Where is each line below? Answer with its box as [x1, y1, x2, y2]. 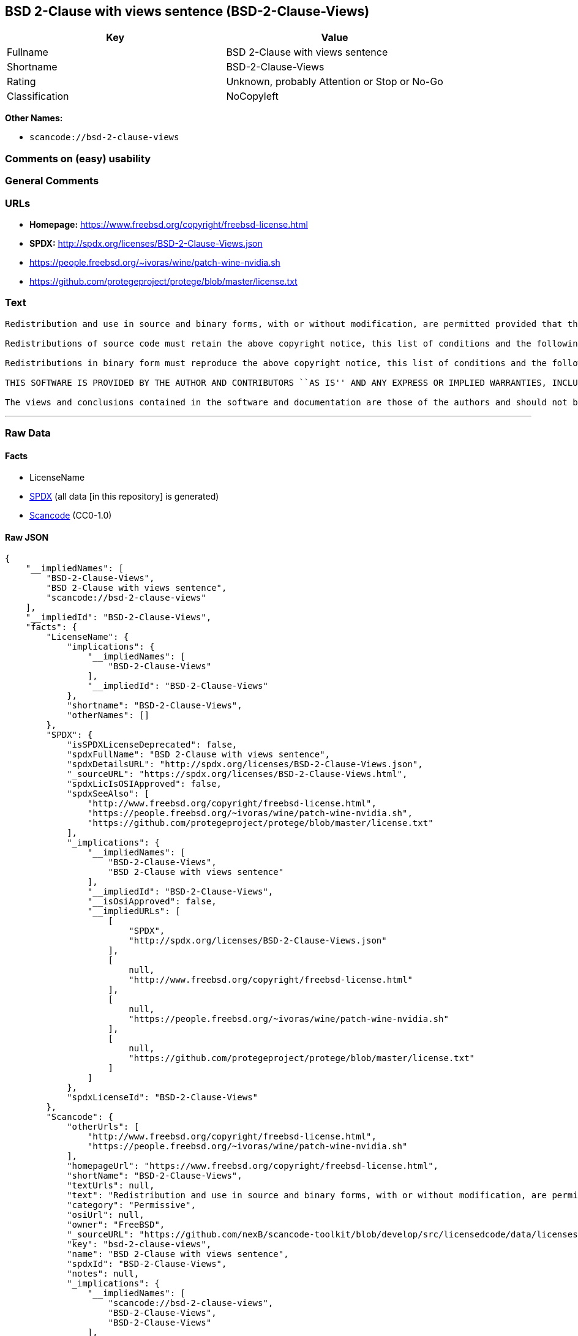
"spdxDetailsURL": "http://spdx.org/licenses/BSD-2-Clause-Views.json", [67, 759, 423, 770]
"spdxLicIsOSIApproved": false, [67, 779, 222, 789]
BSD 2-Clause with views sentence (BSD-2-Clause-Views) [5, 4, 370, 19]
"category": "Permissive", [67, 1200, 196, 1210]
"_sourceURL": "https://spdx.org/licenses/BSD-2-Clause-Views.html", [67, 769, 408, 779]
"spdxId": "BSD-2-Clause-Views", [67, 1259, 227, 1269]
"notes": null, [67, 1269, 140, 1279]
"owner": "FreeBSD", [67, 1220, 165, 1230]
